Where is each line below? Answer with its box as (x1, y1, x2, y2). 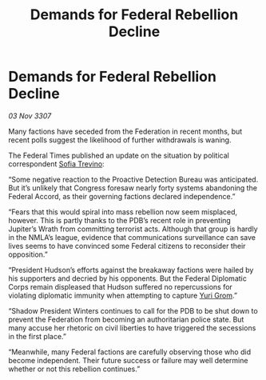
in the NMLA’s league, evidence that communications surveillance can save (8, 232, 256, 242)
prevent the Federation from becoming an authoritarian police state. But (8, 314, 244, 324)
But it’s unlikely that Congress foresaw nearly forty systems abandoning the (8, 182, 258, 193)
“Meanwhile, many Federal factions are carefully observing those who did (8, 346, 252, 357)
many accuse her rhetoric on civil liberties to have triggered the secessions (8, 322, 256, 333)
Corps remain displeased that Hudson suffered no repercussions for (8, 282, 233, 291)
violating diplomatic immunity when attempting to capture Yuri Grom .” (8, 290, 238, 300)
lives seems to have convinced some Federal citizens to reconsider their (8, 241, 246, 250)
